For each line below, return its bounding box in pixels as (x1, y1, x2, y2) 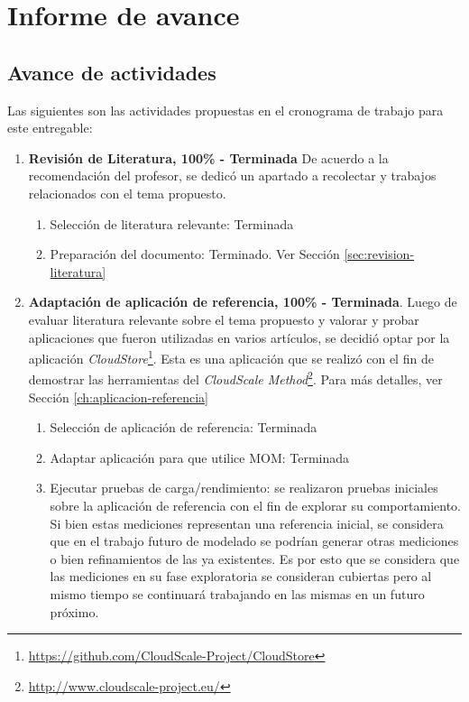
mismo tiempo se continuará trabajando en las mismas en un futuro (50, 584, 425, 603)
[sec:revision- (344, 245, 415, 263)
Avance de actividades (7, 58, 216, 86)
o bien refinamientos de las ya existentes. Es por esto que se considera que (50, 549, 460, 568)
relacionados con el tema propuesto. (28, 183, 226, 202)
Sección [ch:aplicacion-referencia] (28, 387, 208, 406)
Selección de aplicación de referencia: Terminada (50, 418, 317, 437)
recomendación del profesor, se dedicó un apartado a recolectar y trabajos (28, 166, 437, 185)
